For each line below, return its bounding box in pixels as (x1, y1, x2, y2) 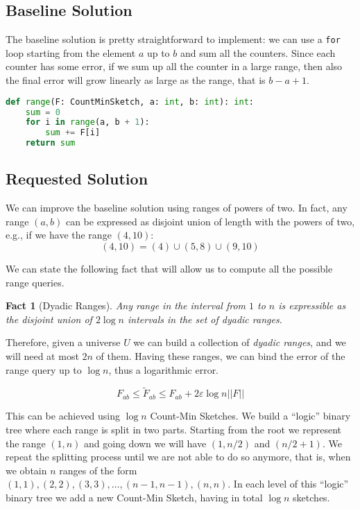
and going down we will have (84, 435, 207, 450)
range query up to (6, 362, 82, 377)
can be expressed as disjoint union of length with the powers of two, (65, 214, 355, 228)
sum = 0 (25, 107, 60, 117)
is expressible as (278, 298, 346, 313)
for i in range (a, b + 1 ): (25, 117, 150, 128)
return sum (25, 138, 76, 148)
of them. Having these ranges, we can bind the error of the (96, 348, 345, 363)
